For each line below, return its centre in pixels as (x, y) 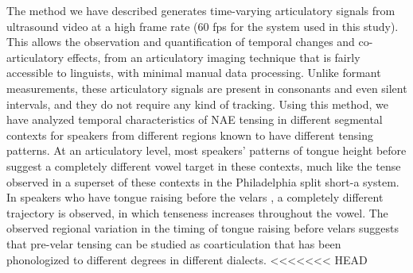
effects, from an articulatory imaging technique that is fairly (214, 57)
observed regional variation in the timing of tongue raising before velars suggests (203, 228)
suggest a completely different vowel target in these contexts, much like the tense (204, 165)
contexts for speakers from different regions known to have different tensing (190, 135)
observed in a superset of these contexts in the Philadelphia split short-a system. (203, 181)
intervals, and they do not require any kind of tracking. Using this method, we (197, 104)
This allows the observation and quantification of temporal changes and (181, 42)
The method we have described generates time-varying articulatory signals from (201, 10)
